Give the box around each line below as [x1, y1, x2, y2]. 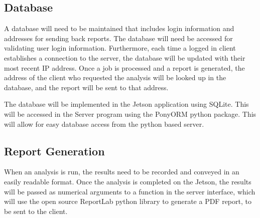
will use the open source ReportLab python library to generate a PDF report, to [4, 196, 251, 206]
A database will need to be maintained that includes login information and [4, 23, 234, 34]
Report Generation [4, 143, 105, 158]
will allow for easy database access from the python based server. [4, 118, 204, 129]
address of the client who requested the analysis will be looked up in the [4, 72, 226, 83]
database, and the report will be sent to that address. [4, 82, 169, 92]
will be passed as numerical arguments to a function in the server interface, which [4, 186, 255, 196]
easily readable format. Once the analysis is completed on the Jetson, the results [4, 176, 251, 186]
